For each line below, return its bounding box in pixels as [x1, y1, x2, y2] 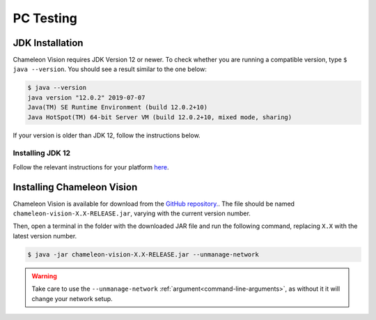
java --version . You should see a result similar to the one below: [13, 65, 207, 73]
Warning [31, 272, 57, 280]
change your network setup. [31, 294, 113, 303]
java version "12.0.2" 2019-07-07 [27, 93, 146, 101]
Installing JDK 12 [13, 148, 71, 158]
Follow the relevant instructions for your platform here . [13, 162, 169, 171]
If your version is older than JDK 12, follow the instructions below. [13, 131, 201, 139]
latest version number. [13, 231, 77, 240]
